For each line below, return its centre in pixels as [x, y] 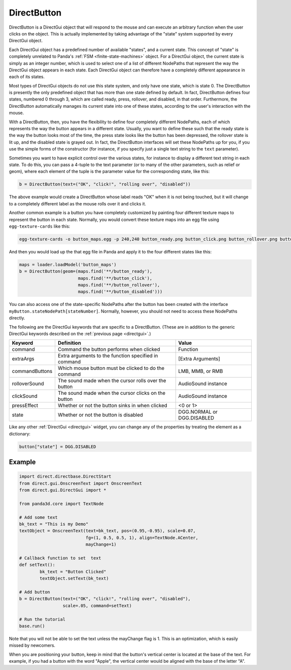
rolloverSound [28, 384]
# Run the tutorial [42, 619]
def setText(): [37, 565]
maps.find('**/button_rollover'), [119, 285]
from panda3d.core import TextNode [61, 503]
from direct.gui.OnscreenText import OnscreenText [81, 483]
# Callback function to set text [60, 558]
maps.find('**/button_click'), [115, 278]
